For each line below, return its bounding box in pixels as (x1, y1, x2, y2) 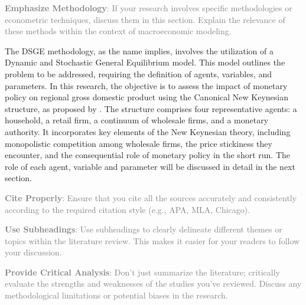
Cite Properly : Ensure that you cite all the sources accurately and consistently (5, 191, 297, 204)
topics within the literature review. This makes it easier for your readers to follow (5, 234, 300, 247)
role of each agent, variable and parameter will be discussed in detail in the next (5, 160, 295, 172)
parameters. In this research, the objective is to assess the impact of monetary (5, 79, 288, 91)
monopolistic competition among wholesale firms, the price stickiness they (5, 137, 272, 149)
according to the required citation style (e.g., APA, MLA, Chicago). (5, 203, 250, 215)
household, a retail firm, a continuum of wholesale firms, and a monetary (5, 114, 269, 126)
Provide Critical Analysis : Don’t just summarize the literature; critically (5, 265, 280, 278)
